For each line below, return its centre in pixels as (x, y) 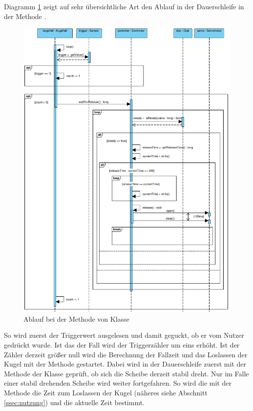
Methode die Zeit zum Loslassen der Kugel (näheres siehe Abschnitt (106, 392)
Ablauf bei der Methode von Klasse (76, 319)
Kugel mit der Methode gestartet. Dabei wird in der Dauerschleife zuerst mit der (125, 364)
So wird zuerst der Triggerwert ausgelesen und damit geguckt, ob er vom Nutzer (124, 335)
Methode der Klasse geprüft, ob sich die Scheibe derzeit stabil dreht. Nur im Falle (126, 373)
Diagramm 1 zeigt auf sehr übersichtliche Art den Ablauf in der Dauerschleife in (124, 6)
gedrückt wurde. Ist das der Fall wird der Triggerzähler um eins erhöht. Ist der (122, 344)
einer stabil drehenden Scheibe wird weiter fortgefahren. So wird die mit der (118, 383)
